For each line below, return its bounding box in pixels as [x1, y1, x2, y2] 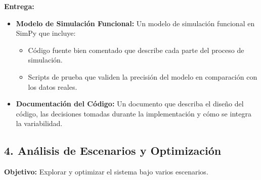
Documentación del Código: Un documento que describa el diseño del [16, 98, 244, 109]
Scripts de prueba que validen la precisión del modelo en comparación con [28, 71, 257, 82]
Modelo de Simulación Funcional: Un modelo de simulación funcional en [16, 18, 255, 28]
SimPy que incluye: [16, 28, 76, 38]
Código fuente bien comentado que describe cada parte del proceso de [28, 44, 244, 55]
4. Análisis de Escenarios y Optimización [4, 143, 222, 158]
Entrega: [4, 1, 34, 11]
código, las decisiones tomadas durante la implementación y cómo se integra [16, 108, 251, 118]
